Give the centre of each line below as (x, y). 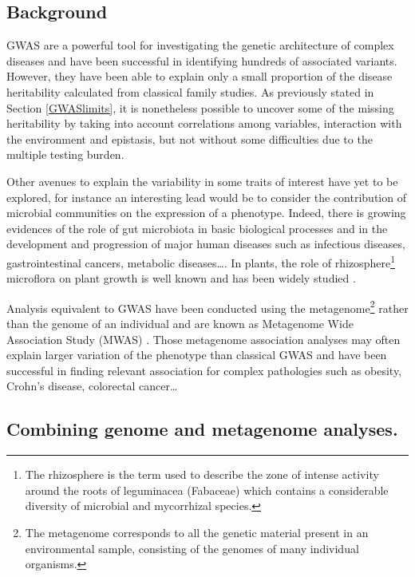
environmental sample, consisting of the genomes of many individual (192, 548)
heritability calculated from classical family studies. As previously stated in (190, 91)
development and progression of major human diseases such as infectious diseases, (206, 244)
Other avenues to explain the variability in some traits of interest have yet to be (202, 181)
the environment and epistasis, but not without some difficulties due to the (190, 138)
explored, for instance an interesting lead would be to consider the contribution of (206, 197)
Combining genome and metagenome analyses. (202, 429)
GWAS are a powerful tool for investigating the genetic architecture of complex (200, 45)
